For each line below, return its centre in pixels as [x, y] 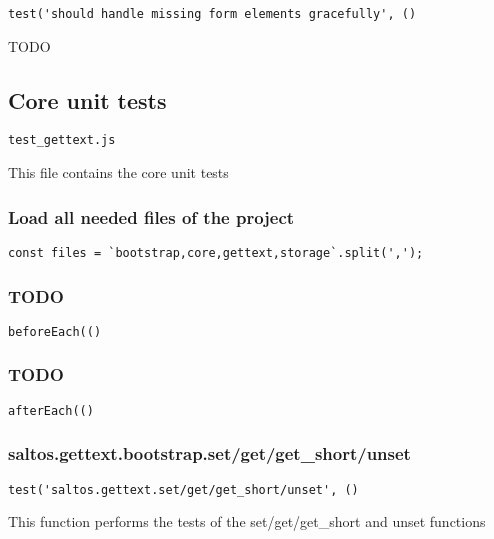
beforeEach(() [55, 331]
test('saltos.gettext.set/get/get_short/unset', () [183, 489]
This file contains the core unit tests [118, 172]
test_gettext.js [62, 140]
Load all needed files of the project [151, 216]
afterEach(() [51, 410]
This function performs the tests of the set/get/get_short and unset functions [247, 521]
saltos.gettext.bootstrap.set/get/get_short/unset [209, 453]
